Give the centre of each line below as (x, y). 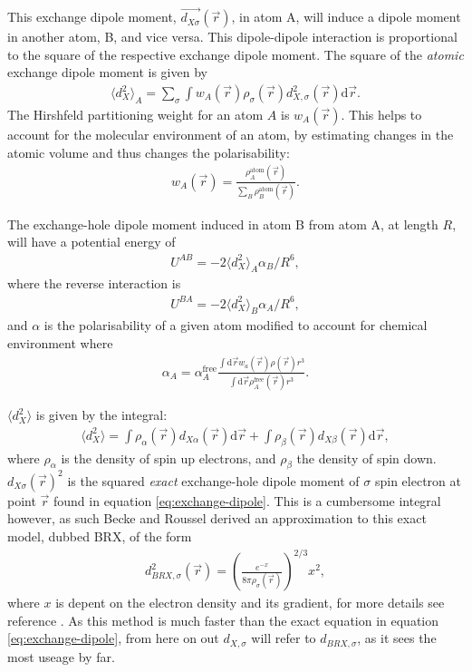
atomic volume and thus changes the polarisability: (149, 152)
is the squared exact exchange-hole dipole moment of (213, 480)
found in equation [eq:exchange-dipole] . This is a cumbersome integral (247, 500)
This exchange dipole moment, (92, 17)
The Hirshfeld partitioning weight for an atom (135, 115)
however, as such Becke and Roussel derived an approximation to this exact (217, 518)
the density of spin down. (366, 458)
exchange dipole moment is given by (107, 72)
